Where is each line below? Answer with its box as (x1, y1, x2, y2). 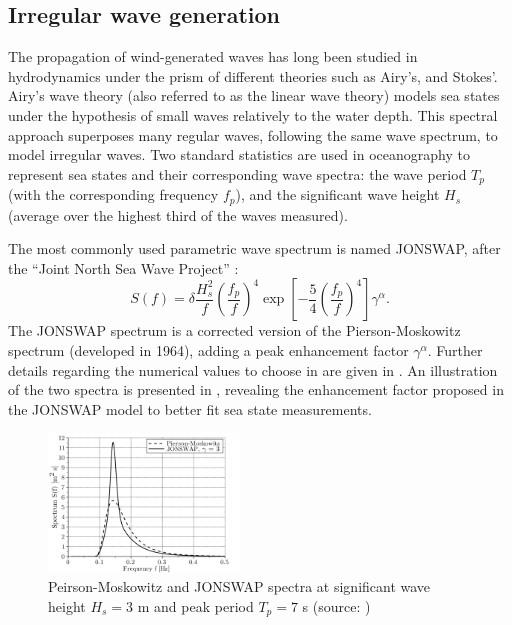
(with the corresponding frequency (8, 184, 219, 205)
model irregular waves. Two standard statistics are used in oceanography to (8, 144, 470, 165)
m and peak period (137, 595, 254, 616)
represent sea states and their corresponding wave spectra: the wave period (8, 163, 467, 184)
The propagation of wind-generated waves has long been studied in (8, 46, 418, 67)
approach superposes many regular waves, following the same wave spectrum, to (8, 124, 498, 145)
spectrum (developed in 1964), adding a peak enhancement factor (8, 340, 409, 361)
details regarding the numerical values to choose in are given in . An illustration (8, 359, 498, 380)
